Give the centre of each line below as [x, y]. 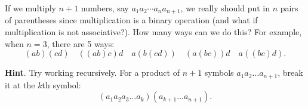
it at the [20, 84]
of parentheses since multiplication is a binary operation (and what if [131, 20]
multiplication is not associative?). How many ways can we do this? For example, [153, 32]
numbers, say [105, 8]
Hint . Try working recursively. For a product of [92, 72]
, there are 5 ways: [81, 43]
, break [290, 72]
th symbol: [61, 84]
